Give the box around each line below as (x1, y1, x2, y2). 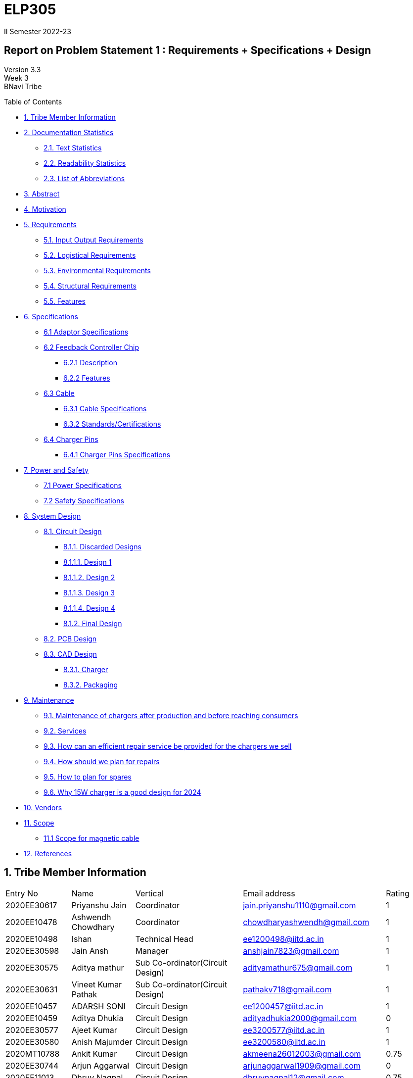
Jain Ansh (71, 946, 109, 956)
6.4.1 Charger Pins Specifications (63, 450, 171, 459)
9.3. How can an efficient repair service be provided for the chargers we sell (44, 741, 292, 750)
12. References (24, 849, 72, 858)
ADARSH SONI (71, 1001, 126, 1012)
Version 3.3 (4, 65, 41, 74)
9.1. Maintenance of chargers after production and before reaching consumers (44, 711, 298, 720)
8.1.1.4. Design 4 (63, 603, 115, 612)
